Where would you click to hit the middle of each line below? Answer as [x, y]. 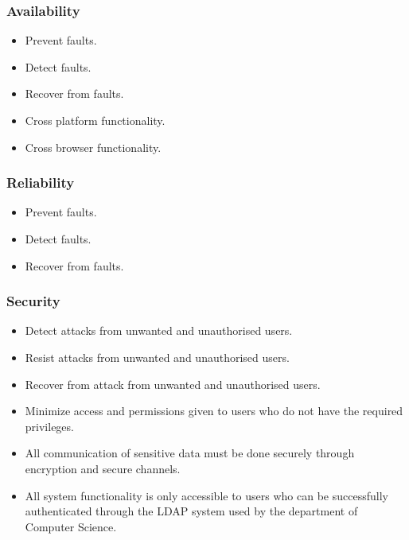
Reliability [41, 183]
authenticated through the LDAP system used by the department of [191, 511]
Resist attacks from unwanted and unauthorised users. [157, 357]
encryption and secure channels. [103, 468]
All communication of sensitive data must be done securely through [190, 453]
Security [33, 301]
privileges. [49, 426]
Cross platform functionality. [95, 120]
